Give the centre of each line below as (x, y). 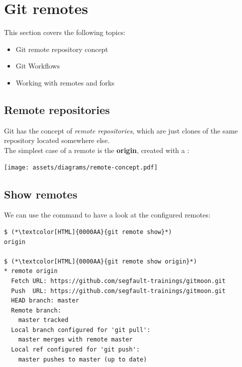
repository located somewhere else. (57, 140)
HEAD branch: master (45, 301)
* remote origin (31, 271)
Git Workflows (38, 66)
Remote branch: (36, 310)
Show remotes (41, 194)
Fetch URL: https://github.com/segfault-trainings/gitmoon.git (118, 281)
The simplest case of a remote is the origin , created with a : (97, 150)
